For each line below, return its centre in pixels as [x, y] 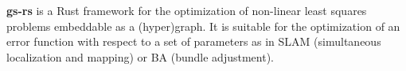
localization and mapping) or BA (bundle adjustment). [140, 56]
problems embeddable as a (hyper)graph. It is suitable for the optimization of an [203, 26]
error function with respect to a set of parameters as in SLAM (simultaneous [194, 41]
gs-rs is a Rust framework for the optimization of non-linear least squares [187, 10]
